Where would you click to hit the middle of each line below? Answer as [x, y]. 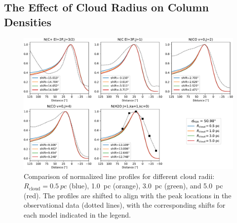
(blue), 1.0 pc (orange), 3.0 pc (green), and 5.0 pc [146, 186]
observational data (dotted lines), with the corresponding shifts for [125, 205]
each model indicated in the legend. [77, 214]
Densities [28, 22]
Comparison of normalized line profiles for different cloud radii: [119, 176]
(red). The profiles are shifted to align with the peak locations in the [128, 195]
